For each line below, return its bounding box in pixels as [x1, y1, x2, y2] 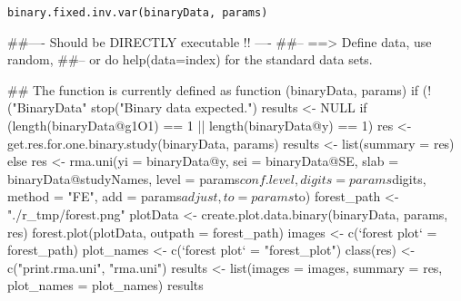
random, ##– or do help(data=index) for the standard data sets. [7, 50, 373, 69]
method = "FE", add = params [7, 187, 182, 206]
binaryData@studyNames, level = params [7, 169, 240, 188]
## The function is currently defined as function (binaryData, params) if [7, 80, 419, 99]
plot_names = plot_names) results [7, 276, 204, 295]
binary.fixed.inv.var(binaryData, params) [7, 6, 268, 19]
